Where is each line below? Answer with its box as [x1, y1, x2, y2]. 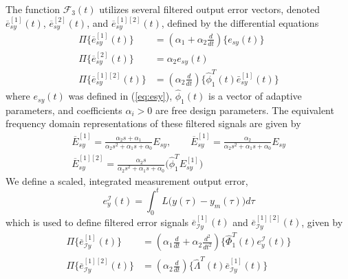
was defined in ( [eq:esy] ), [68, 89, 173, 103]
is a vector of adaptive [208, 89, 302, 103]
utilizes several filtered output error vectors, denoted [99, 2, 320, 16]
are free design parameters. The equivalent [155, 102, 334, 117]
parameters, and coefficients [6, 102, 122, 117]
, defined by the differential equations [161, 15, 319, 30]
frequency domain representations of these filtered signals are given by [6, 116, 301, 131]
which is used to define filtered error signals [6, 214, 189, 229]
